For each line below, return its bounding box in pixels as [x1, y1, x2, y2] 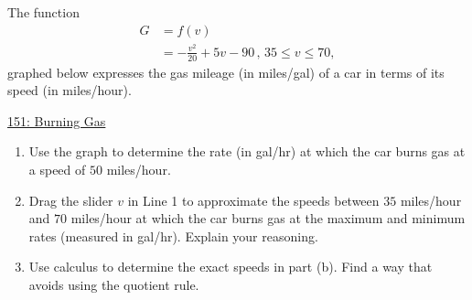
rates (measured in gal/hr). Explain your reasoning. [28, 226, 318, 245]
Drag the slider [28, 190, 113, 209]
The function [7, 3, 80, 21]
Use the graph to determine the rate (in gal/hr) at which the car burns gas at [28, 142, 466, 161]
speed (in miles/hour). [7, 80, 132, 100]
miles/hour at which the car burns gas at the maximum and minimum [70, 209, 466, 228]
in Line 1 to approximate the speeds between [127, 190, 380, 209]
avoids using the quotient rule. [28, 274, 199, 294]
